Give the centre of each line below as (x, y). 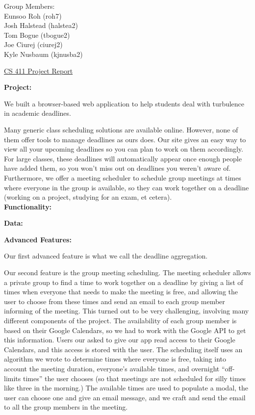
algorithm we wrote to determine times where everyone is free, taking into (115, 359)
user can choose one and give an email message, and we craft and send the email (125, 397)
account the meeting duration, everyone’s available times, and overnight (112, 368)
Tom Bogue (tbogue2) (37, 35)
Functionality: (28, 206)
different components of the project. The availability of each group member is (120, 321)
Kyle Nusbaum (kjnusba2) (43, 54)
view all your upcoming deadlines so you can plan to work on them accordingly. (124, 149)
